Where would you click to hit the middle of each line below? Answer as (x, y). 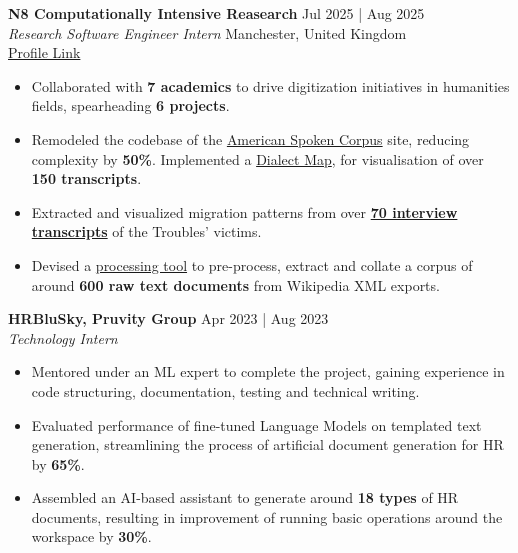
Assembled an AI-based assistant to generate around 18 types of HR (245, 497)
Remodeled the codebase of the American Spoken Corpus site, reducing (250, 138)
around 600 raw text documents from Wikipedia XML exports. (235, 284)
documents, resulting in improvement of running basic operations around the (267, 516)
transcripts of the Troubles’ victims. (146, 231)
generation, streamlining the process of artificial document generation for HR (267, 444)
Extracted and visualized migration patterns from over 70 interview (244, 211)
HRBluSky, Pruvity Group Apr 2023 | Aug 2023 (168, 318)
